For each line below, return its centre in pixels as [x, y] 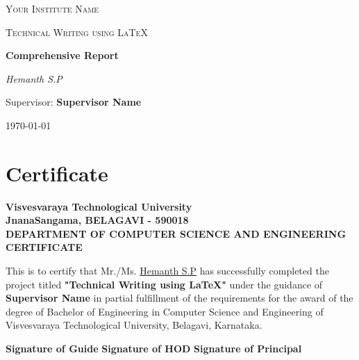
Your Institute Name [52, 8]
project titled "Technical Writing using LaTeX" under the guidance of [164, 284]
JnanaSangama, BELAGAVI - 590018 [97, 220]
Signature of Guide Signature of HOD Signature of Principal [154, 349]
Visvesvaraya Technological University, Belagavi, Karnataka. [134, 325]
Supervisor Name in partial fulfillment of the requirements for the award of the [179, 298]
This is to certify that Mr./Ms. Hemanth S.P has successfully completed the [167, 271]
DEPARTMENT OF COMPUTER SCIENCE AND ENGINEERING [176, 233]
